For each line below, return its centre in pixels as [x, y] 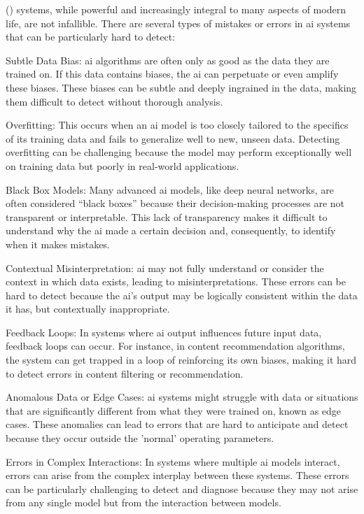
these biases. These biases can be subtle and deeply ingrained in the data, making [181, 87]
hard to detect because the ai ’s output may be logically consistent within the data [182, 295]
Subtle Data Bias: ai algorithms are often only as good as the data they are [168, 60]
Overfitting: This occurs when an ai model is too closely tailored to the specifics [177, 125]
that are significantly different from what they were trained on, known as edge [174, 410]
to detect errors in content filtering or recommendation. [125, 373]
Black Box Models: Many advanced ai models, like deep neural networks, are [170, 189]
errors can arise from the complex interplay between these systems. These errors [177, 475]
